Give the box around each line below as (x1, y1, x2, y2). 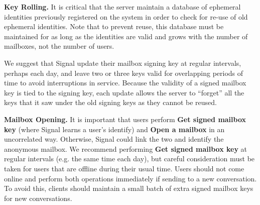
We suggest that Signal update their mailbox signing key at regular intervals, (4, 57, 241, 68)
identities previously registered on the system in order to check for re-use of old (4, 11, 248, 22)
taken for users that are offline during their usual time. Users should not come (4, 163, 244, 173)
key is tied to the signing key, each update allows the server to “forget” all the (4, 87, 244, 97)
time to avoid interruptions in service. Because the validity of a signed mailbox (4, 77, 246, 88)
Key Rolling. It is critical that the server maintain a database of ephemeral (4, 2, 241, 12)
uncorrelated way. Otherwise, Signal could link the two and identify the (4, 134, 224, 144)
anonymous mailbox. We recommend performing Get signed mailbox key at (4, 143, 247, 154)
